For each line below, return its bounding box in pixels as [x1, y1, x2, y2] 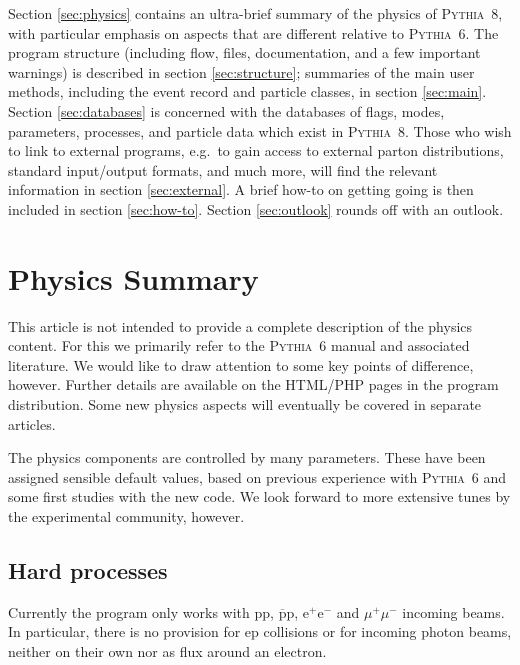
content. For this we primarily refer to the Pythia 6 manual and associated [8, 335, 470, 356]
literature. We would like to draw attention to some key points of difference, [8, 354, 474, 375]
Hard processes [8, 554, 168, 585]
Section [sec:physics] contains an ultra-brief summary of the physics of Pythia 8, [8, 3, 503, 23]
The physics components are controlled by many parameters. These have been [8, 447, 486, 468]
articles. [8, 413, 56, 434]
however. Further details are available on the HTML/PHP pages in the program [8, 374, 499, 395]
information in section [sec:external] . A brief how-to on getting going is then [8, 179, 474, 200]
